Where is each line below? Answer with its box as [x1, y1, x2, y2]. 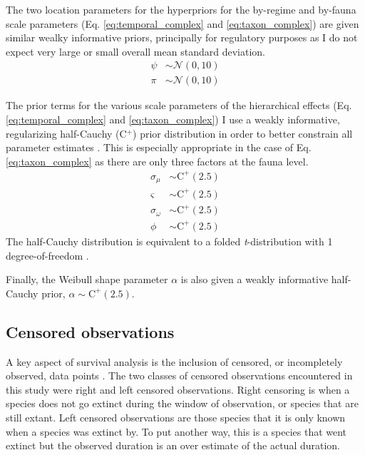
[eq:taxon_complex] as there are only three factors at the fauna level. [6, 153, 309, 168]
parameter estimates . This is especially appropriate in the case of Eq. [6, 140, 312, 155]
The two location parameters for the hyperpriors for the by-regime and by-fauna [6, 2, 356, 16]
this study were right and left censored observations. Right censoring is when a [6, 382, 350, 397]
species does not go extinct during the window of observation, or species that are [6, 396, 359, 411]
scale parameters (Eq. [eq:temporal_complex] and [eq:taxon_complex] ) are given [6, 16, 359, 31]
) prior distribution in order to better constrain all [133, 126, 353, 140]
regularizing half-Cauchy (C [6, 126, 127, 140]
